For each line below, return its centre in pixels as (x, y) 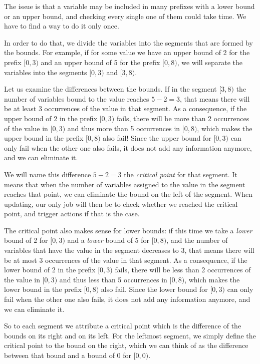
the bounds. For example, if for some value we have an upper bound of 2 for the (127, 52)
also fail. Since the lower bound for (154, 289)
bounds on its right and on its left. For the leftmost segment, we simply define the (130, 335)
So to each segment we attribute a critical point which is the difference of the (123, 326)
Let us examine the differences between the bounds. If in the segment (110, 89)
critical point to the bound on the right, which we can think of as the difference (126, 345)
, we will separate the (210, 62)
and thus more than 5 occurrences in (124, 128)
